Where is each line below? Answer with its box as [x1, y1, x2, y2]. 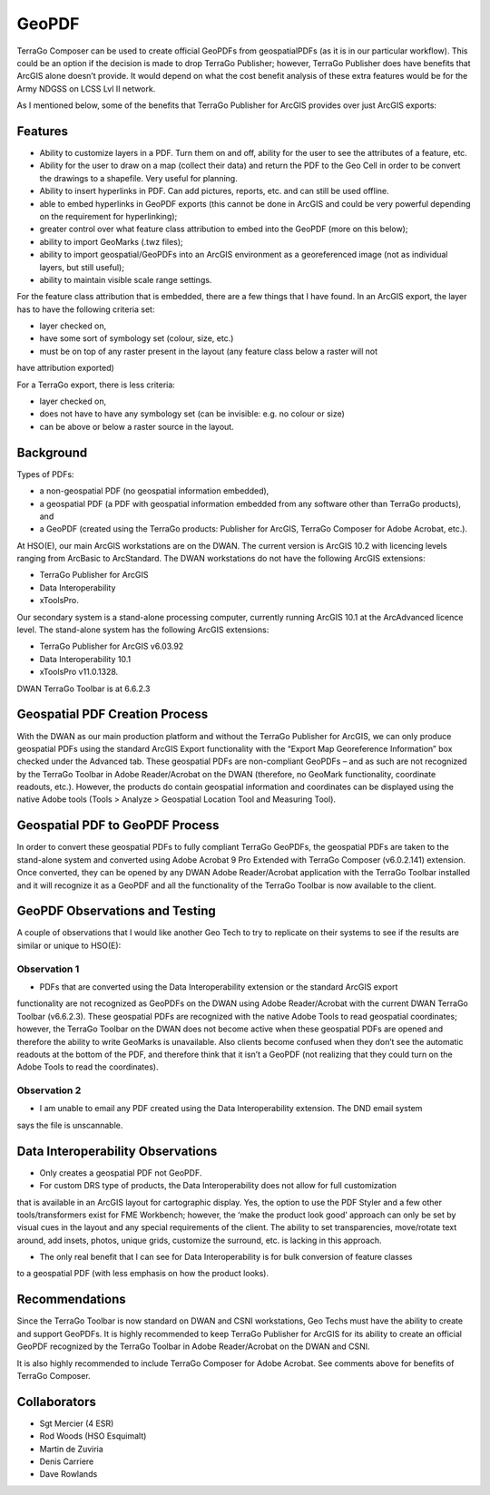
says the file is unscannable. [16, 1119, 123, 1130]
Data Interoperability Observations [16, 1143, 218, 1158]
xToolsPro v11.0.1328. [39, 667, 119, 678]
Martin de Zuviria [39, 1443, 103, 1454]
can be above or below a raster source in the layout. [39, 421, 235, 432]
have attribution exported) [16, 363, 115, 374]
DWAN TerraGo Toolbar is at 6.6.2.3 [16, 683, 151, 694]
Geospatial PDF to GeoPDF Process [16, 817, 220, 834]
